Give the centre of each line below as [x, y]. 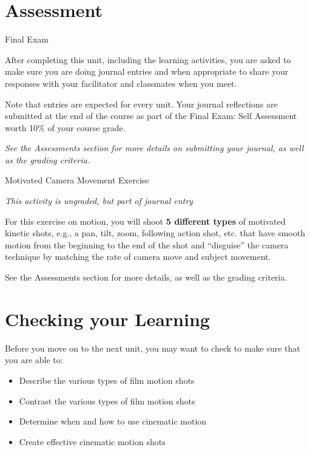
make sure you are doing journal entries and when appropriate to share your [147, 71]
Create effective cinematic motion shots [92, 441]
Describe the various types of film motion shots [107, 380]
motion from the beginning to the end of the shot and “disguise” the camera [147, 244]
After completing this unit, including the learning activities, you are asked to [148, 59]
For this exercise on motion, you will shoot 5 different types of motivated [145, 221]
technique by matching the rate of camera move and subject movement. [138, 257]
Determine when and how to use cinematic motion [113, 421]
